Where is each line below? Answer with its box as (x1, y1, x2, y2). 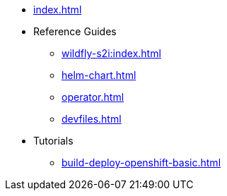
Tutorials (33, 135, 74, 147)
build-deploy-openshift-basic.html (62, 157, 221, 169)
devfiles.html (62, 113, 122, 125)
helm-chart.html (62, 69, 136, 81)
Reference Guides (33, 25, 117, 37)
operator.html (62, 91, 124, 103)
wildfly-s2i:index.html (62, 47, 161, 59)
